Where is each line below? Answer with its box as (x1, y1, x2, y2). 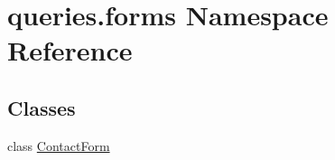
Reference (7, 32, 133, 69)
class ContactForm (7, 136, 110, 155)
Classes (7, 93, 76, 121)
